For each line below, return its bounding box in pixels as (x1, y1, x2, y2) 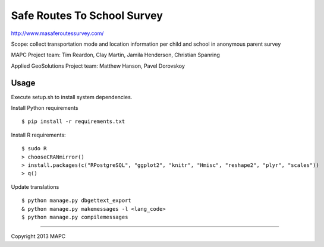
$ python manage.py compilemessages (21, 214, 128, 220)
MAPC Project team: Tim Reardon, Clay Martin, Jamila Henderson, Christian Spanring (11, 51, 220, 59)
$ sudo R (21, 145, 47, 152)
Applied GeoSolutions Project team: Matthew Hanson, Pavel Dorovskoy (11, 62, 185, 69)
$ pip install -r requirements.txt (21, 118, 125, 125)
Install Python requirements (11, 104, 78, 112)
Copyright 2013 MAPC (11, 233, 66, 240)
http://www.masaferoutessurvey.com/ (11, 30, 104, 37)
